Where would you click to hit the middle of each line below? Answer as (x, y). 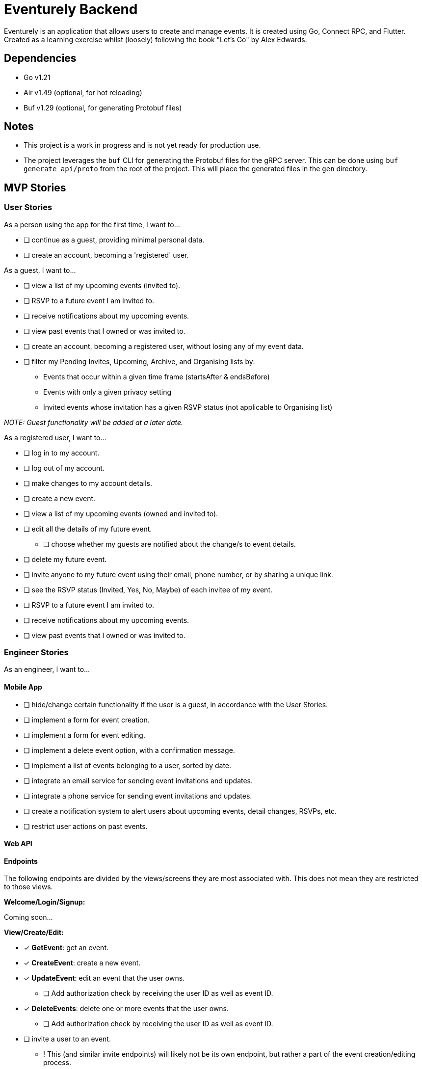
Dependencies (40, 58)
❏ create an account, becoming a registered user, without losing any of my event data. (164, 346)
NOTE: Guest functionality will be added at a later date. (94, 422)
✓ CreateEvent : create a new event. (82, 963)
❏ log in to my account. (62, 453)
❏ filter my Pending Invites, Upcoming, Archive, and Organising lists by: (139, 361)
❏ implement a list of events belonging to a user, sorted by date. (128, 765)
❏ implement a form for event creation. (87, 720)
